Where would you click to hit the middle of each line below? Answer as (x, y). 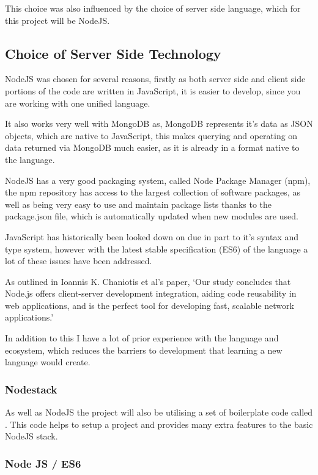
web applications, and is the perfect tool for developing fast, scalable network (150, 305)
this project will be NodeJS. (57, 20)
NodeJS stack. (31, 436)
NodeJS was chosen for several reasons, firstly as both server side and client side (155, 79)
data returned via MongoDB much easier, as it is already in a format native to (152, 147)
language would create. (48, 362)
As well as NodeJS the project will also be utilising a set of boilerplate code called (159, 412)
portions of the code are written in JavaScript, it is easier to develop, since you (153, 90)
